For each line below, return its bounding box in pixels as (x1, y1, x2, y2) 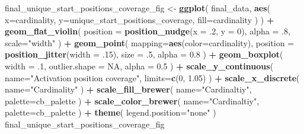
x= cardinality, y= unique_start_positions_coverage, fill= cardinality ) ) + (5, 13, 274, 25)
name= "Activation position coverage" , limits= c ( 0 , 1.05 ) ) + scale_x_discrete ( (5, 71, 300, 84)
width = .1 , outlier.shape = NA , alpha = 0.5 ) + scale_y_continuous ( (5, 59, 274, 72)
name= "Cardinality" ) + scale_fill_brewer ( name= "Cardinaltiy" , (5, 83, 252, 95)
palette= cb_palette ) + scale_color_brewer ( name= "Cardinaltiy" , (5, 94, 260, 107)
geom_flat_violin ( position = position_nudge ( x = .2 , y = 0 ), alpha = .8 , (5, 25, 290, 37)
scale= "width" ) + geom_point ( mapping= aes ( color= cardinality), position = (5, 36, 295, 49)
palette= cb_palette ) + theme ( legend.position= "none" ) (5, 106, 216, 119)
